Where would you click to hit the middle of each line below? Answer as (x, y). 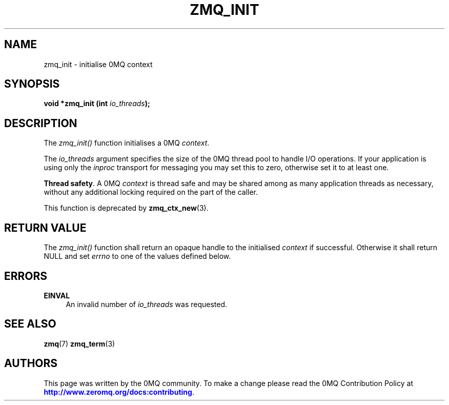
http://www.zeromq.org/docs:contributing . (119, 392)
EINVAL (57, 295)
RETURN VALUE (45, 228)
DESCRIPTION (41, 123)
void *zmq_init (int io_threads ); (97, 104)
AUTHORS (31, 363)
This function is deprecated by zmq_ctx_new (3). (126, 208)
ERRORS (26, 276)
